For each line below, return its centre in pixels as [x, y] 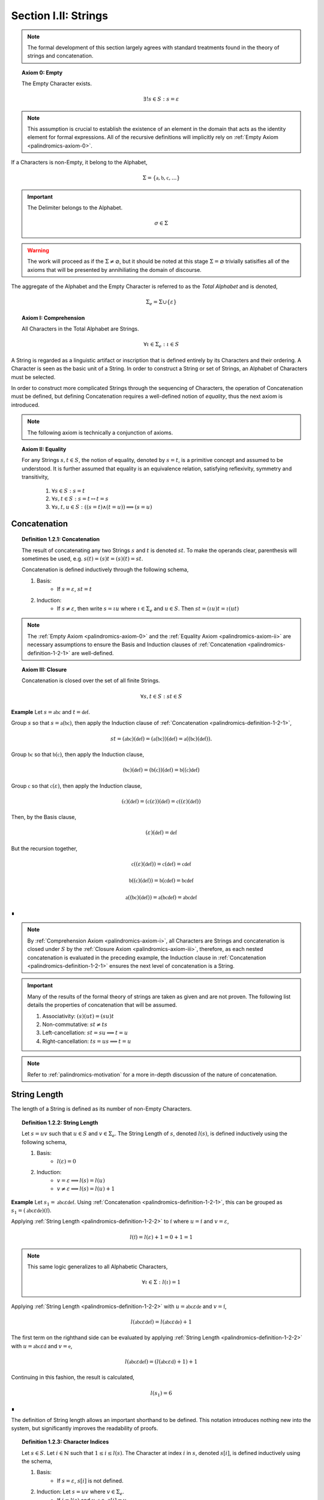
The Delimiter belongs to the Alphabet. [75, 208]
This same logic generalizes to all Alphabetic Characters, [97, 1267]
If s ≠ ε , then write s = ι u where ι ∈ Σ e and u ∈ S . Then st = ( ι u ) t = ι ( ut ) [148, 609]
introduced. [25, 404]
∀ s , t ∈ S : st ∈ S [161, 696]
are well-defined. [93, 653]
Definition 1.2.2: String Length [60, 1123]
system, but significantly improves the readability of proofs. [85, 1428]
